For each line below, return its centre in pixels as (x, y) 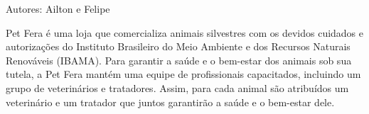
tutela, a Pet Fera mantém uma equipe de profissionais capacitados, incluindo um (183, 74)
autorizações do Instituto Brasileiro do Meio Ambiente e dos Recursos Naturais (178, 46)
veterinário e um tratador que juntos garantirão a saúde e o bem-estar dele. (170, 102)
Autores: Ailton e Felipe (58, 8)
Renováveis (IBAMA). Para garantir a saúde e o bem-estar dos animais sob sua (179, 60)
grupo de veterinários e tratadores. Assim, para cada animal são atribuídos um (177, 87)
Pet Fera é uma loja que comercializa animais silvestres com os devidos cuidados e (185, 32)
